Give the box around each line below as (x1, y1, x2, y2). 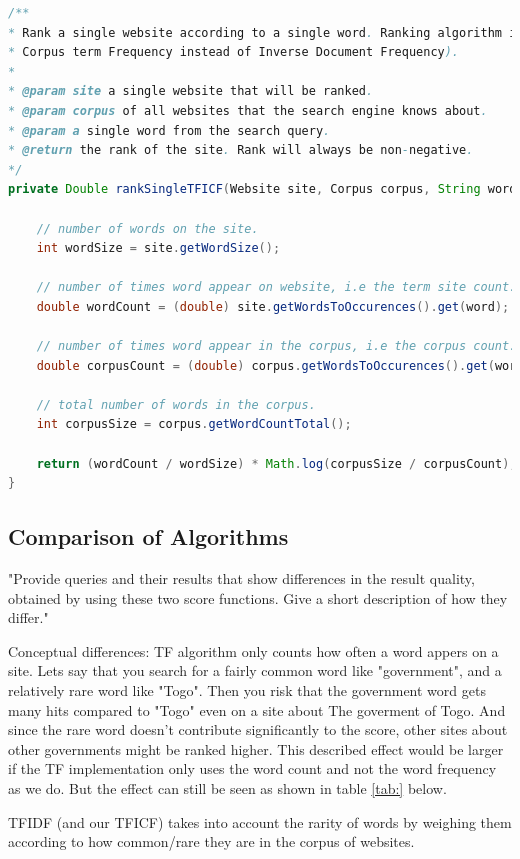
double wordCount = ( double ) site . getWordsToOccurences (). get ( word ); (36, 299, 510, 314)
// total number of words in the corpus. (36, 397, 316, 412)
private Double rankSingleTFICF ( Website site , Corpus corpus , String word (8, 182, 517, 197)
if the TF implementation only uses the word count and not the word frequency (8, 758, 497, 779)
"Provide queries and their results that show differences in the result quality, (8, 568, 475, 589)
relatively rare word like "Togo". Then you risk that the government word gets (8, 680, 486, 701)
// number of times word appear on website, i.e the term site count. (36, 280, 517, 295)
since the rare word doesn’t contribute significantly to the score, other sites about (8, 719, 508, 740)
